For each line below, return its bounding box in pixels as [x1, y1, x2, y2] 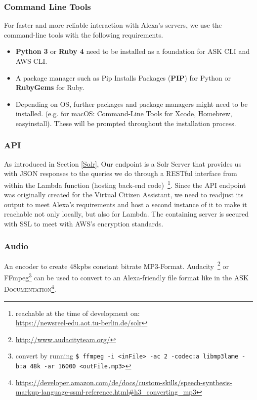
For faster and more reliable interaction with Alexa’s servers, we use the [4, 20, 222, 30]
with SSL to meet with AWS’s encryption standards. [4, 219, 164, 228]
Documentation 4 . [4, 282, 56, 294]
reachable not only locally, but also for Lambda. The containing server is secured [4, 209, 249, 219]
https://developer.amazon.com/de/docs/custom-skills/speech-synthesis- [15, 377, 232, 387]
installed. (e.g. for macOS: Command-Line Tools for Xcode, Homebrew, [15, 108, 232, 119]
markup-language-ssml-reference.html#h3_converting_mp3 [15, 387, 196, 397]
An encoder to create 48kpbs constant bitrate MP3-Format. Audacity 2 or [4, 259, 229, 271]
